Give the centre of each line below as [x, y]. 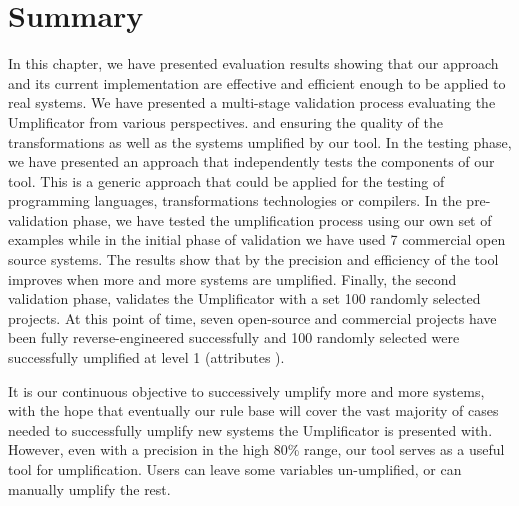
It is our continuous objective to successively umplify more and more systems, [246, 390]
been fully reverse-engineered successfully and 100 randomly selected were [234, 337]
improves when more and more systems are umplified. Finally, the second [232, 278]
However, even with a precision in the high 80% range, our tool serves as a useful [256, 449]
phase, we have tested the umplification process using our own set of [282, 219]
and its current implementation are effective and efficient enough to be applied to [257, 82]
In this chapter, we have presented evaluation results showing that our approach [253, 63]
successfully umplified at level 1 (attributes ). [146, 357]
